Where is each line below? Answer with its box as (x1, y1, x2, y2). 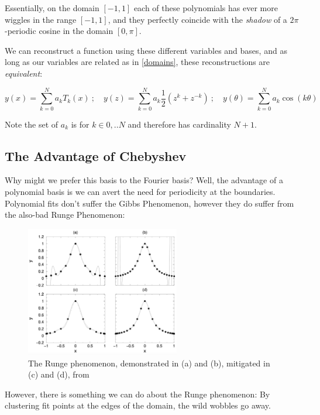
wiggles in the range (5, 13, 77, 25)
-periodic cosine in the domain (5, 25, 113, 37)
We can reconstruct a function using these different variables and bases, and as (5, 44, 287, 56)
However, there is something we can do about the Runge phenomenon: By (5, 387, 270, 400)
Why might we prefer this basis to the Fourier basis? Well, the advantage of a (5, 174, 283, 186)
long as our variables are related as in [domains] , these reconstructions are (5, 56, 270, 68)
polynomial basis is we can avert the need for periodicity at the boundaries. (5, 186, 276, 198)
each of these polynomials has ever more (133, 2, 278, 13)
